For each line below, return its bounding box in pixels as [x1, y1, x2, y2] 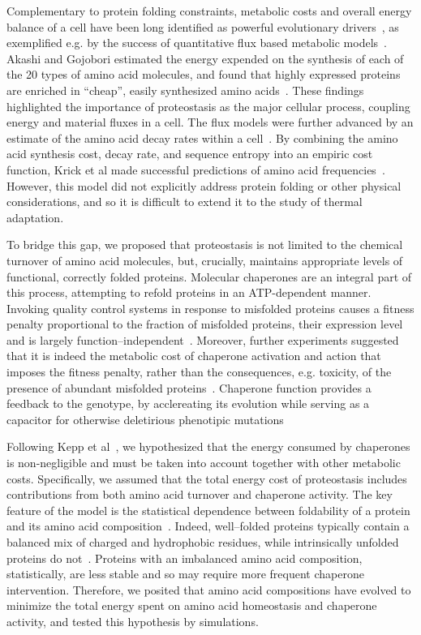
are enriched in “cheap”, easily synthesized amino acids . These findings [6, 81, 364, 98]
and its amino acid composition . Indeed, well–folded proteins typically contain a [6, 517, 410, 534]
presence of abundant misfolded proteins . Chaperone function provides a [6, 379, 372, 396]
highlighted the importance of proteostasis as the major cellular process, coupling [6, 97, 410, 114]
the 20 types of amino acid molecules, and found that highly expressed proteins [6, 66, 401, 83]
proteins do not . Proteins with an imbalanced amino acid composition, [6, 549, 363, 566]
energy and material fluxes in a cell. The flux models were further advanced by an [6, 114, 414, 131]
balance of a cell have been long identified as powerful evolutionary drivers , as [6, 18, 399, 35]
